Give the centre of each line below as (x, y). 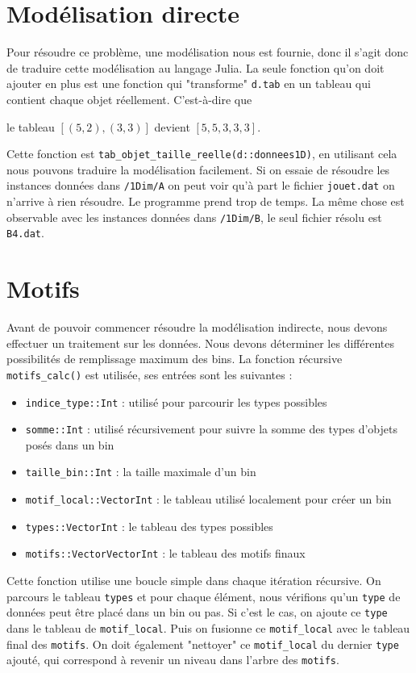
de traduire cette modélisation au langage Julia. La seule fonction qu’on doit (196, 67)
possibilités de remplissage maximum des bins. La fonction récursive (175, 359)
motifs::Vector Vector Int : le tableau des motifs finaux (165, 553)
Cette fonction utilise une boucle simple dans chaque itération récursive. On (194, 581)
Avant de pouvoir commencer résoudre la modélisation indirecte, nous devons (197, 327)
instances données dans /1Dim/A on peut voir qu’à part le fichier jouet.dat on (201, 185)
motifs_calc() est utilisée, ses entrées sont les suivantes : (150, 374)
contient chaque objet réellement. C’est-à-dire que (129, 99)
